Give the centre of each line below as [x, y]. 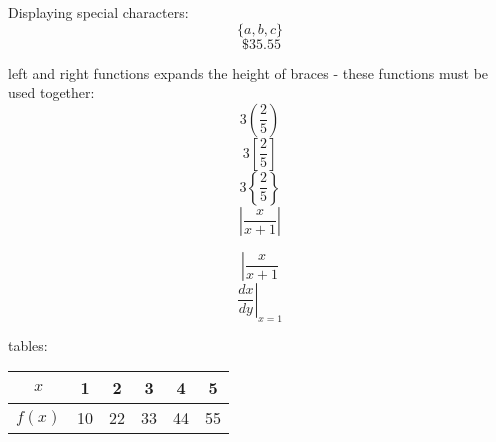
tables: [28, 344]
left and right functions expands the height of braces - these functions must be [248, 72]
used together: [51, 92]
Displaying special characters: [98, 12]
